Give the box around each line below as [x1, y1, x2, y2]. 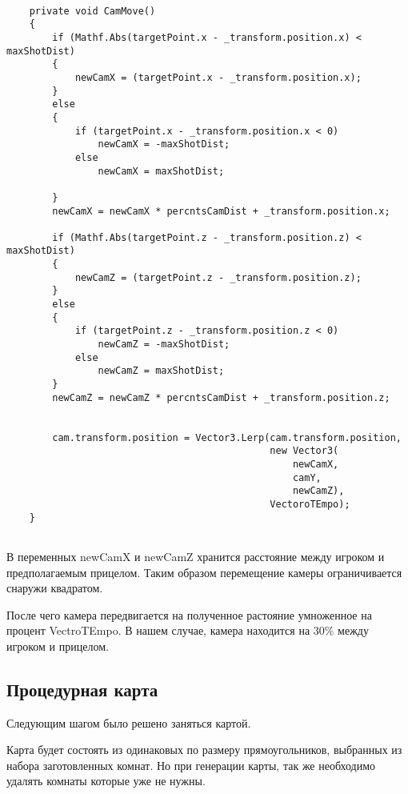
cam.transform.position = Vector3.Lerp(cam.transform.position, [52, 431, 402, 443]
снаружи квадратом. [6, 579, 103, 596]
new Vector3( [270, 445, 339, 457]
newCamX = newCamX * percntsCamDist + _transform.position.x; [52, 205, 390, 217]
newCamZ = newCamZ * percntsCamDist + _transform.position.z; [52, 391, 390, 403]
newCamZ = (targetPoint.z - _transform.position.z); [74, 271, 362, 283]
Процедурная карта [6, 676, 158, 701]
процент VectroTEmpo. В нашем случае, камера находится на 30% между [6, 622, 369, 639]
